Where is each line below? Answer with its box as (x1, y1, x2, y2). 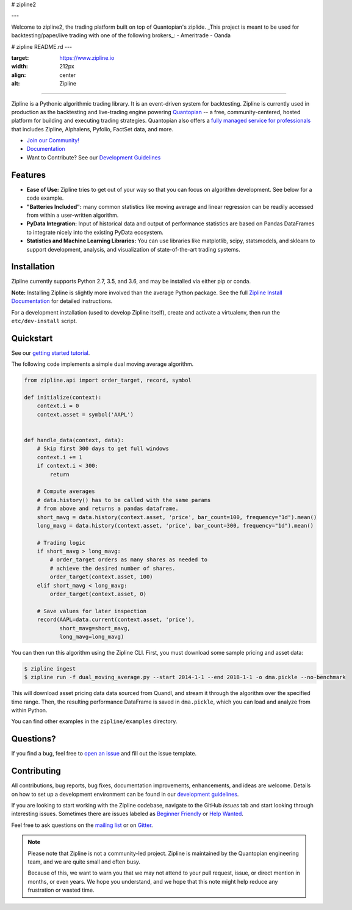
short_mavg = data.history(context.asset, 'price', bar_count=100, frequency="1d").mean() (37, 514, 317, 520)
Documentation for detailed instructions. (11, 297, 113, 305)
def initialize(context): (24, 394, 102, 401)
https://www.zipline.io (59, 54, 115, 61)
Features (11, 170, 46, 180)
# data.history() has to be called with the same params (37, 497, 211, 503)
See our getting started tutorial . (11, 349, 90, 357)
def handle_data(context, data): (24, 437, 124, 443)
